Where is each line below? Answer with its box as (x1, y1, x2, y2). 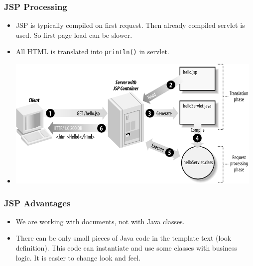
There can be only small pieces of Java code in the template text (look (15, 233, 232, 243)
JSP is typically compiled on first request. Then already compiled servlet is (15, 20, 245, 30)
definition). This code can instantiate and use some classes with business (15, 243, 237, 253)
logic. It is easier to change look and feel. (15, 252, 141, 263)
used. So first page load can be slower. (15, 29, 132, 40)
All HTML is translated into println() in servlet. (15, 46, 169, 57)
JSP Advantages (4, 196, 71, 209)
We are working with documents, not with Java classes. (15, 216, 185, 226)
